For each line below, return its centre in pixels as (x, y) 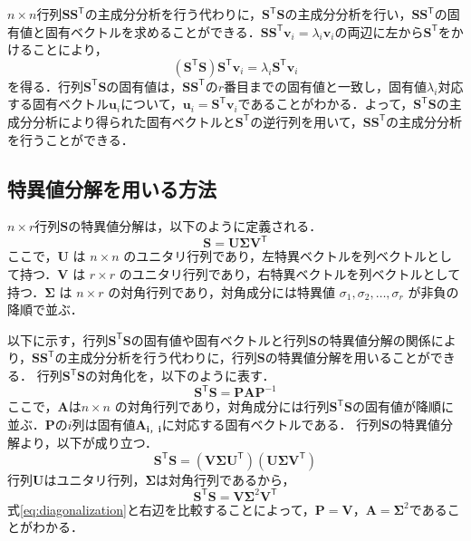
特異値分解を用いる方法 (112, 188)
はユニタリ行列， (95, 479)
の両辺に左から (379, 31)
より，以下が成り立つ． (89, 443)
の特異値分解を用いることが (347, 357)
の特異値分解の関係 (374, 339)
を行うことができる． (71, 139)
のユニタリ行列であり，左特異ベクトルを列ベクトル (275, 256)
